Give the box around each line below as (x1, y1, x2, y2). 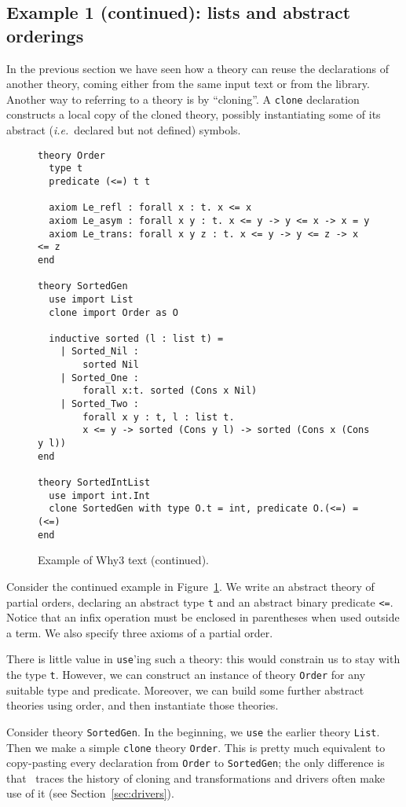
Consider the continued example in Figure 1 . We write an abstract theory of (6, 578, 375, 594)
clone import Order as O (49, 306, 178, 318)
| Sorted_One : (60, 372, 139, 383)
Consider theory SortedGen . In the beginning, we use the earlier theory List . (6, 723, 380, 739)
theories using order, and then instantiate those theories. (6, 697, 279, 713)
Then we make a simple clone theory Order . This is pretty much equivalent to (6, 739, 386, 755)
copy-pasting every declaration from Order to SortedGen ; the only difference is (6, 754, 385, 771)
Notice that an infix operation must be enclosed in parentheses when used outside (6, 609, 400, 625)
